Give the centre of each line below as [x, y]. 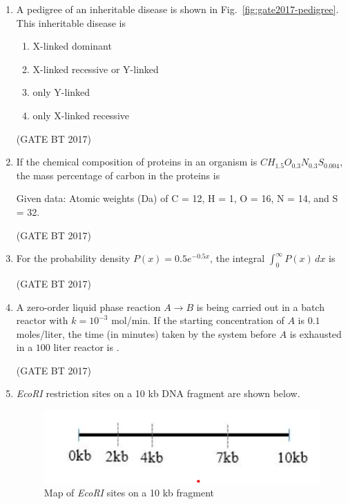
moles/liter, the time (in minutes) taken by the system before [146, 333]
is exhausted [316, 333]
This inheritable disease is [71, 22]
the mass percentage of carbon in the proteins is [118, 175]
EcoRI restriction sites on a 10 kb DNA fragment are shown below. [158, 393]
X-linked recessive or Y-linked [96, 69]
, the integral [238, 258]
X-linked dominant [72, 46]
